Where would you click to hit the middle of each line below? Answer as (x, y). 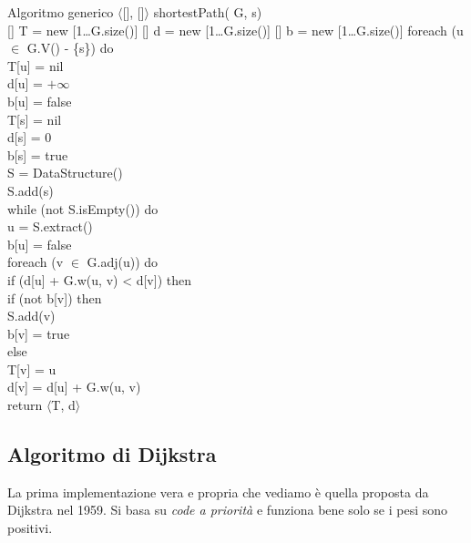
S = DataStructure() (65, 173)
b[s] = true (38, 154)
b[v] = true (39, 333)
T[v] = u (32, 369)
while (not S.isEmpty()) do (83, 208)
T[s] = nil (35, 119)
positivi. (30, 528)
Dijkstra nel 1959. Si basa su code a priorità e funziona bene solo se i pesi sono (227, 510)
